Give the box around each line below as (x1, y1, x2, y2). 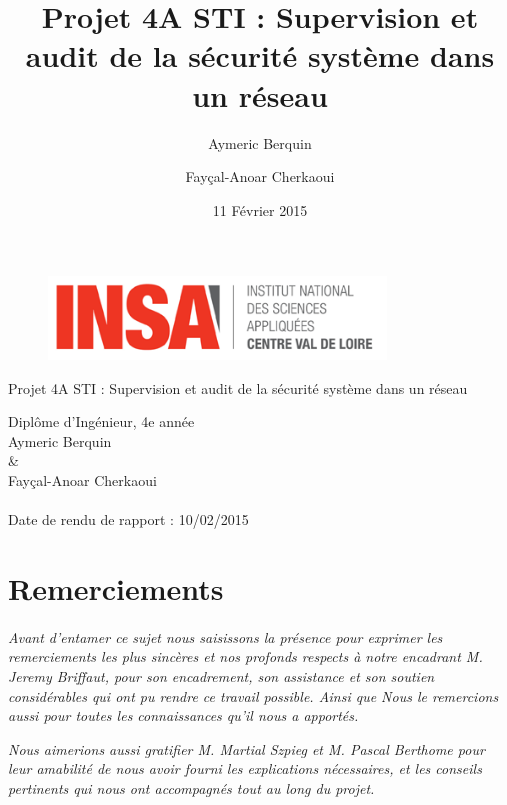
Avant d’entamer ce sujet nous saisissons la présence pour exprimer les (8, 626, 443, 647)
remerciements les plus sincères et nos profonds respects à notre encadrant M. (8, 646, 483, 667)
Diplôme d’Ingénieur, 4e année (8, 411, 195, 432)
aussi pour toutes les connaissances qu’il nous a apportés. (8, 705, 359, 726)
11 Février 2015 (212, 199, 308, 220)
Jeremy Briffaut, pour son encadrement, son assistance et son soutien (8, 665, 435, 686)
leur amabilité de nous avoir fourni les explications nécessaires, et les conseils (8, 758, 482, 779)
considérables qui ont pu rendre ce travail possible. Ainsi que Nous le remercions (8, 685, 499, 706)
